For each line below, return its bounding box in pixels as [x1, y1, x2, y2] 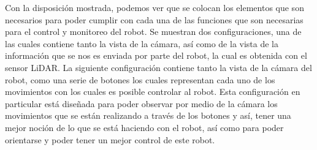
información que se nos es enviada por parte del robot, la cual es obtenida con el [5, 49, 307, 62]
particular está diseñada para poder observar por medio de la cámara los [5, 97, 278, 110]
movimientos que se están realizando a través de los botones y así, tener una [5, 109, 291, 122]
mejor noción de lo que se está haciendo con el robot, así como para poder [5, 121, 284, 133]
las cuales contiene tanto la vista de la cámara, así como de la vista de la [5, 37, 279, 50]
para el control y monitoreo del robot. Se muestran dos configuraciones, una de [5, 25, 302, 38]
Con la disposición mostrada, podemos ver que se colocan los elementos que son [5, 1, 304, 13]
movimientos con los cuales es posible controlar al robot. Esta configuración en [5, 85, 300, 98]
